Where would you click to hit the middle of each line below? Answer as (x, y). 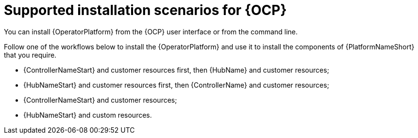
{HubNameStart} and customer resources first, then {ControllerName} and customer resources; (176, 85)
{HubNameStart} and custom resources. (88, 115)
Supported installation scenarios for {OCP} (145, 10)
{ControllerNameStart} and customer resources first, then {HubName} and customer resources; (176, 70)
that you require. (30, 55)
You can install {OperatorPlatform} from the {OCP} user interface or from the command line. (151, 31)
